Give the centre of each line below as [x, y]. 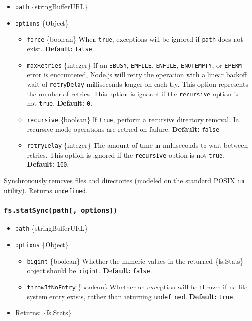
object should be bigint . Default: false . [89, 270]
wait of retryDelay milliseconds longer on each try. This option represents [137, 84]
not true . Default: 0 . [60, 103]
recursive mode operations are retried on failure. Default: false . [124, 129]
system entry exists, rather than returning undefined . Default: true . [131, 296]
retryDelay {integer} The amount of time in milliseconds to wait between [137, 145]
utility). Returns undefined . [46, 190]
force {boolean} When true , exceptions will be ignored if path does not [135, 39]
